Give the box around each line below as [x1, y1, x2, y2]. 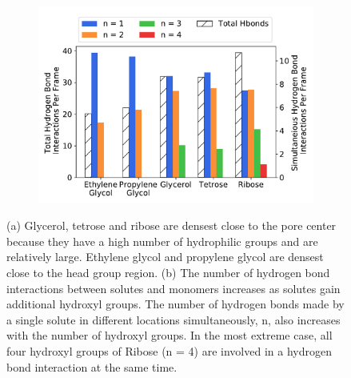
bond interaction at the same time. [6, 358, 177, 375]
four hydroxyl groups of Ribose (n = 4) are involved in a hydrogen [6, 342, 332, 359]
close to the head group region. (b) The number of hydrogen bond [6, 263, 330, 280]
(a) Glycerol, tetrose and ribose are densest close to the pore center [6, 217, 337, 234]
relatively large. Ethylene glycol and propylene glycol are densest [6, 248, 324, 265]
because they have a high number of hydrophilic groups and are [6, 232, 318, 249]
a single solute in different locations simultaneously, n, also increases [6, 311, 341, 328]
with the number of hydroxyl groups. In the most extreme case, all [6, 327, 333, 344]
